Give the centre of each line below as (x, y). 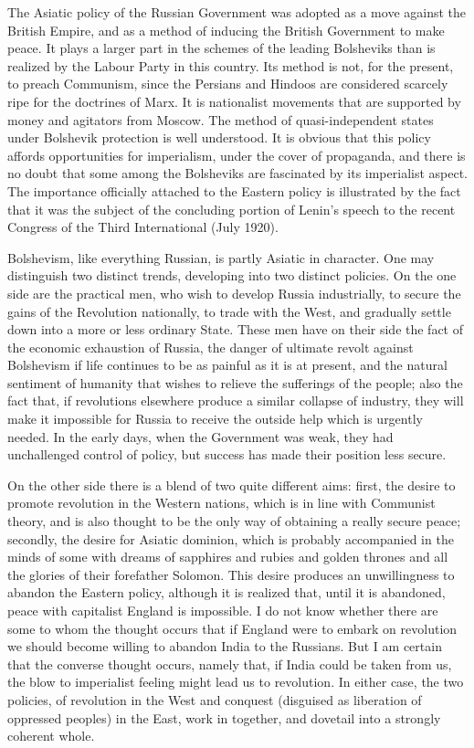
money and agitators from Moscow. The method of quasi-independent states (221, 119)
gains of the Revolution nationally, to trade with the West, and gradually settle (229, 311)
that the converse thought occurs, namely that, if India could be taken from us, (230, 664)
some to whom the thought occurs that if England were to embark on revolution (232, 628)
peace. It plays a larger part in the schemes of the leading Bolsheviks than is (221, 48)
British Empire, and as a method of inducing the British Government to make (226, 30)
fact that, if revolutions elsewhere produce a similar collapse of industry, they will (236, 400)
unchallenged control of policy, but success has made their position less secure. (227, 454)
